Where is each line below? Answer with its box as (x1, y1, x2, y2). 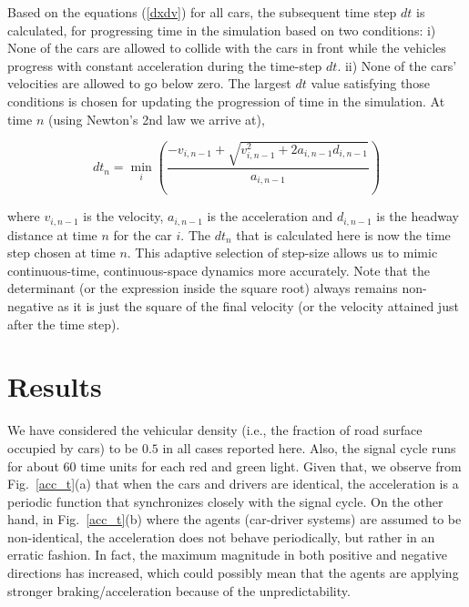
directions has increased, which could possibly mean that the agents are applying (7, 563, 459, 582)
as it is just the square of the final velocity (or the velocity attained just (57, 297, 459, 316)
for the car (113, 225, 172, 244)
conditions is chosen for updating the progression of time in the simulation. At (7, 91, 445, 110)
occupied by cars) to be (7, 438, 138, 457)
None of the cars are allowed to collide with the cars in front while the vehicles (7, 38, 446, 57)
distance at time (7, 225, 97, 244)
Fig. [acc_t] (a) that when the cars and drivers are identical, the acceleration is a (7, 474, 459, 493)
